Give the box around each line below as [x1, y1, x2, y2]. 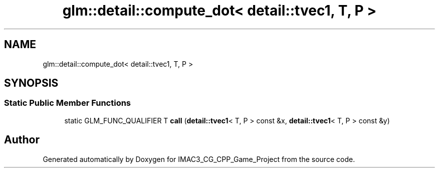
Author [4, 133, 40, 146]
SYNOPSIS [4, 77, 59, 90]
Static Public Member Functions [4, 98, 131, 108]
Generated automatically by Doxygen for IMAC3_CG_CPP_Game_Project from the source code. [43, 154, 355, 163]
